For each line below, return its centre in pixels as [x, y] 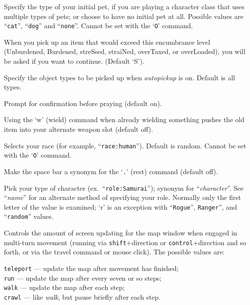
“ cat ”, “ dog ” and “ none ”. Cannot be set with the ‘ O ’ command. [98, 26]
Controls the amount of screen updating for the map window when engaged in [121, 233]
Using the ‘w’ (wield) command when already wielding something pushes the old [124, 119]
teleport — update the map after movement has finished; [91, 268]
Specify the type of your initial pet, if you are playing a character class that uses [124, 6]
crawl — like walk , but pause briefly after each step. [82, 296]
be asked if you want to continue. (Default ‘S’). [74, 61]
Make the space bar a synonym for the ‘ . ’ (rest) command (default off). [111, 171]
